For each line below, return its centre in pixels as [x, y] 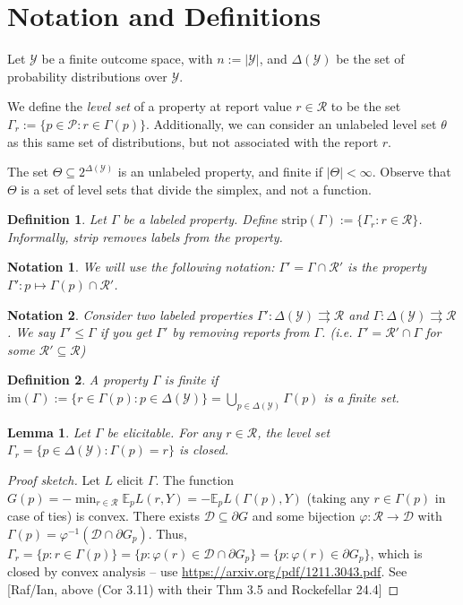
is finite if [191, 380]
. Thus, [167, 533]
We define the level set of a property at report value [150, 106]
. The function [195, 480]
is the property [387, 267]
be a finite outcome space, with [127, 59]
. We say [31, 332]
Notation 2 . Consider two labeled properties [130, 314]
